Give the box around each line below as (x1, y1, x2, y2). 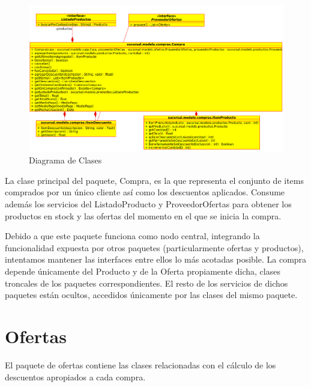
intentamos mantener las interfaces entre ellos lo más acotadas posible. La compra (5, 253, 307, 266)
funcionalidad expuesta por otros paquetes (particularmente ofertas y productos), (5, 241, 304, 254)
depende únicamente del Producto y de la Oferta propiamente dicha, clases (5, 265, 280, 278)
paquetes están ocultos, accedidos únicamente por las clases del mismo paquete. (5, 288, 298, 301)
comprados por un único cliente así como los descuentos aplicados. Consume (5, 186, 285, 198)
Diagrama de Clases (29, 154, 102, 166)
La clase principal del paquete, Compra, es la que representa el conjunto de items (5, 174, 304, 186)
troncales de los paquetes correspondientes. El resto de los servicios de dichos (5, 276, 288, 289)
